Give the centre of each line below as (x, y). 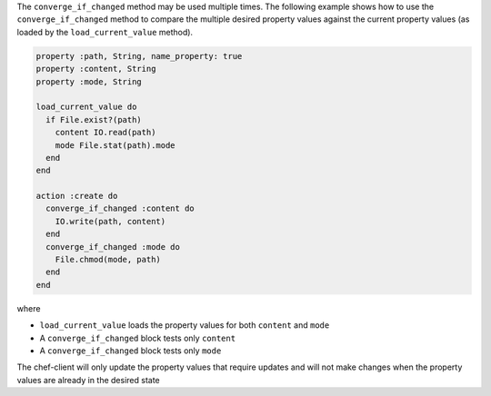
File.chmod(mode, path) (108, 260)
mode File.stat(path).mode (115, 145)
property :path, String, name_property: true (139, 56)
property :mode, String (89, 81)
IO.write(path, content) (110, 221)
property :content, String (96, 69)
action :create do (77, 196)
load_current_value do (86, 107)
